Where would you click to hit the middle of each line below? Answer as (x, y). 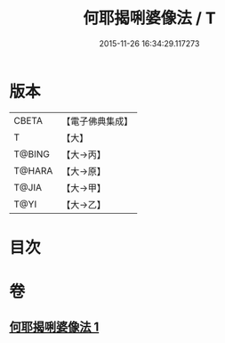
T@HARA (33, 170)
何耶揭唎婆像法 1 (54, 327)
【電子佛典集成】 (97, 121)
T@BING (32, 154)
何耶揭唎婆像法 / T (149, 18)
